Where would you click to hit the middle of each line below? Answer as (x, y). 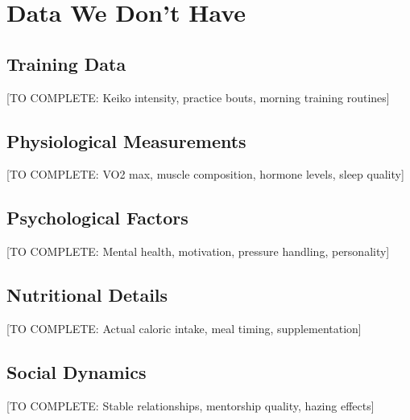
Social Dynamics (77, 371)
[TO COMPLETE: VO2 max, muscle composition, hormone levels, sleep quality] (205, 174)
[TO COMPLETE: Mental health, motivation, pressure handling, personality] (198, 251)
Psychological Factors (97, 218)
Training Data (66, 63)
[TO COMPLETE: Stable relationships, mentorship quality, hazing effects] (191, 405)
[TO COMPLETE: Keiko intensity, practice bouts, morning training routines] (198, 97)
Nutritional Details (87, 295)
